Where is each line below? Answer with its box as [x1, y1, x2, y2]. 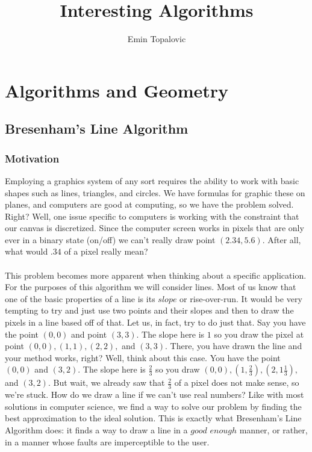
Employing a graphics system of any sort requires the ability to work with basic [5, 174, 299, 187]
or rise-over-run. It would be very [179, 292, 302, 305]
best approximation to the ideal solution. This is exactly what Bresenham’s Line [5, 412, 302, 424]
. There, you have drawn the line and [165, 339, 302, 352]
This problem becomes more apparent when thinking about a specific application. [5, 268, 307, 281]
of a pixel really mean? [64, 245, 148, 258]
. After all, [262, 233, 301, 246]
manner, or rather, [239, 424, 308, 436]
